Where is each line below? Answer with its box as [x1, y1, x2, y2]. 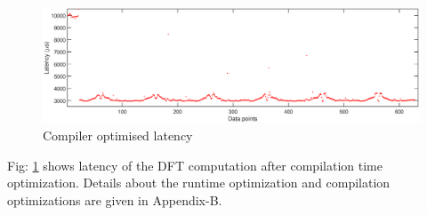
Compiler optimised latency [43, 126, 193, 145]
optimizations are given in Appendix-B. [7, 190, 222, 209]
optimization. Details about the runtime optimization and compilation [7, 173, 391, 192]
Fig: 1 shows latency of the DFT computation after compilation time [7, 155, 383, 174]
